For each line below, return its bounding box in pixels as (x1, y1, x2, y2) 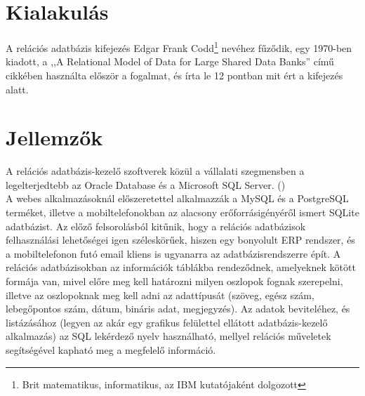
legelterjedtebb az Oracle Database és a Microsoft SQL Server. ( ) (6, 177, 286, 192)
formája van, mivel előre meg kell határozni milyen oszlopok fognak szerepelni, (6, 274, 343, 289)
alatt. (6, 81, 29, 96)
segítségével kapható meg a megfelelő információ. (6, 343, 216, 357)
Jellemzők (6, 123, 103, 152)
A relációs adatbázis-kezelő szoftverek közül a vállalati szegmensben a (6, 164, 305, 178)
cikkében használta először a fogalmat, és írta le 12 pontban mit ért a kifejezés (6, 67, 343, 82)
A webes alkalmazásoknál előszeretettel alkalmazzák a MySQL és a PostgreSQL (6, 191, 349, 206)
